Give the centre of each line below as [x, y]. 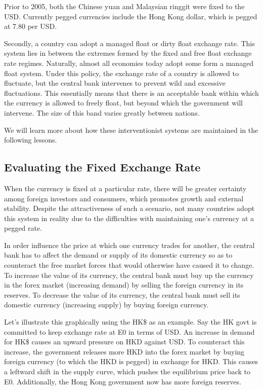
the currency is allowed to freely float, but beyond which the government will [123, 103]
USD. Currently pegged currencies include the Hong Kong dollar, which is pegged [131, 16]
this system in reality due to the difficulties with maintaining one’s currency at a [129, 218]
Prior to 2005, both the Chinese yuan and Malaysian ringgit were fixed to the [124, 6]
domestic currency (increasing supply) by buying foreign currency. [106, 305]
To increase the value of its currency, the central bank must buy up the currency [129, 275]
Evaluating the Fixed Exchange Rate [102, 167]
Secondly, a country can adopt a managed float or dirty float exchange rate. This [129, 43]
